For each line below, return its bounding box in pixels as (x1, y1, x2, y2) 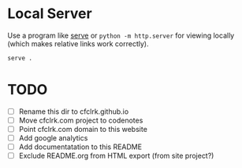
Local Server (7, 5, 92, 23)
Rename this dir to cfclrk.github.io (18, 107, 129, 116)
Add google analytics (18, 133, 88, 142)
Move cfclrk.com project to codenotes (18, 115, 143, 125)
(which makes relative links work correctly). (7, 38, 149, 48)
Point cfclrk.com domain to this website (18, 124, 147, 133)
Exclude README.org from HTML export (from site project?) (18, 151, 214, 161)
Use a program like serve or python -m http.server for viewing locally (7, 31, 235, 40)
